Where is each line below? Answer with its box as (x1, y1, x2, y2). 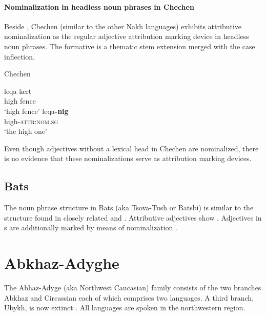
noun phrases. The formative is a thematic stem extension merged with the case (4, 41, 255, 51)
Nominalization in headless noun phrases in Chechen (4, 1, 194, 12)
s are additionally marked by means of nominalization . (4, 222, 177, 233)
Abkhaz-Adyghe (4, 252, 119, 273)
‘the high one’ (4, 126, 48, 136)
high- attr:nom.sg (4, 115, 58, 126)
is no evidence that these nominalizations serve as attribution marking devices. (4, 153, 252, 164)
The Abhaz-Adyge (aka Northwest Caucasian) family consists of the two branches (4, 282, 261, 293)
